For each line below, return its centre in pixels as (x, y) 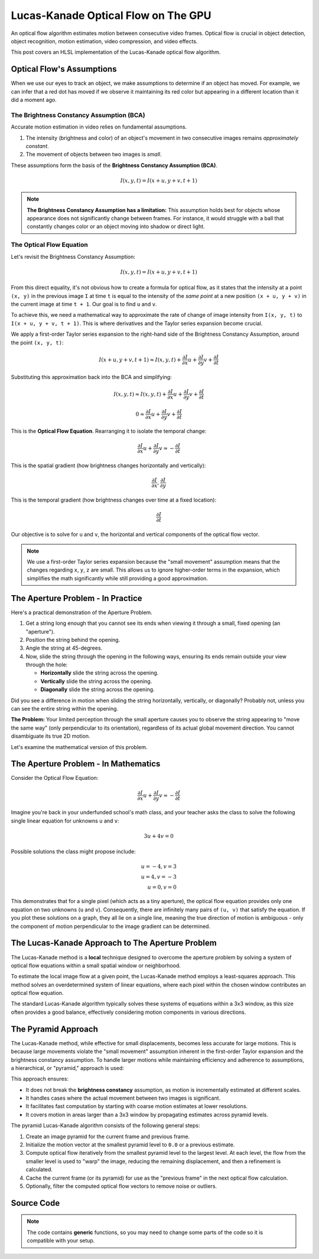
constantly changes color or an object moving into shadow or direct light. (116, 227)
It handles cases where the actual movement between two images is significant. (123, 1098)
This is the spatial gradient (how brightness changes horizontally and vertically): (108, 465)
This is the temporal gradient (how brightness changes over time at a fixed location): (114, 500)
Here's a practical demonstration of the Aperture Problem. (82, 612)
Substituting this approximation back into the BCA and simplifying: (91, 377)
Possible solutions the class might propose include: (73, 852)
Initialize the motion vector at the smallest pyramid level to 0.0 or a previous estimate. (130, 1145)
